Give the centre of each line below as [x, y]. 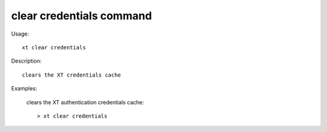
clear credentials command [82, 16]
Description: [26, 61]
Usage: [20, 34]
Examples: [24, 89]
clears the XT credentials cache [71, 75]
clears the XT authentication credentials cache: [85, 102]
